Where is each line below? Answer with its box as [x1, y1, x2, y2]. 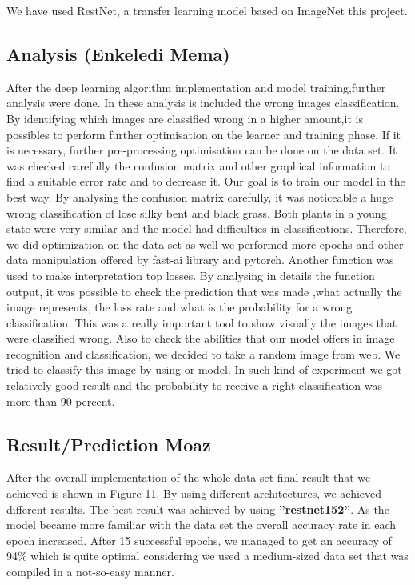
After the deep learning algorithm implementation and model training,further [6, 78, 386, 95]
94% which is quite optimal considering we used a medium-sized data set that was [6, 547, 409, 564]
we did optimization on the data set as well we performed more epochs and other [6, 235, 404, 252]
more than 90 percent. [6, 392, 115, 409]
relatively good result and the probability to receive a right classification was [6, 377, 382, 394]
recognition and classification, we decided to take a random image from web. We [6, 345, 401, 362]
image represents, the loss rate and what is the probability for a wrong [6, 299, 353, 315]
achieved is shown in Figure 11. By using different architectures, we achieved [6, 485, 382, 502]
